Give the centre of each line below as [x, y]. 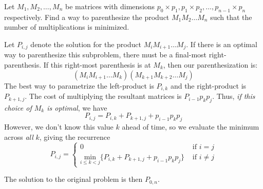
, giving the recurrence [75, 136]
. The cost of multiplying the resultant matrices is [103, 96]
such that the [231, 17]
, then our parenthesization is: [210, 65]
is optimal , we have [77, 107]
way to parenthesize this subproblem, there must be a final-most [106, 55]
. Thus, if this [234, 96]
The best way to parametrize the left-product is [79, 85]
